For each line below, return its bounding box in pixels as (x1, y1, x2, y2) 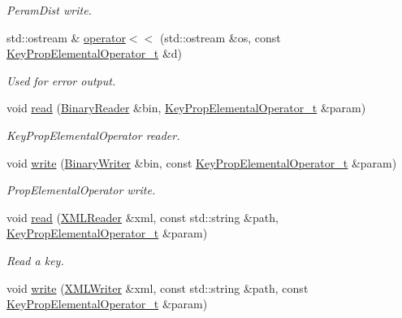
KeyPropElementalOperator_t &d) (6, 45, 183, 62)
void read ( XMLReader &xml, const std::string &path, (6, 208, 279, 225)
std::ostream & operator (6, 28, 126, 46)
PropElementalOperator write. (6, 181, 156, 198)
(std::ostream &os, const (159, 28, 281, 46)
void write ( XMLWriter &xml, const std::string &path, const (6, 279, 309, 296)
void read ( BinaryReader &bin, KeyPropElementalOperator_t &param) (6, 99, 366, 116)
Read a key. (6, 251, 64, 268)
